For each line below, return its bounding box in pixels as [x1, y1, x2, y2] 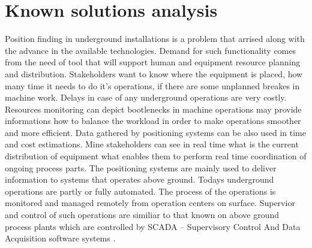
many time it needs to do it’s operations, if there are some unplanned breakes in [5, 79, 300, 92]
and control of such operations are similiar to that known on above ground [5, 208, 280, 221]
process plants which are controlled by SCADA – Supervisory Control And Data [5, 220, 301, 232]
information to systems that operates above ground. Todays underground [5, 173, 274, 186]
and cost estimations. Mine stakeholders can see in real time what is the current [5, 138, 299, 150]
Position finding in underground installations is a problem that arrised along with [5, 32, 305, 45]
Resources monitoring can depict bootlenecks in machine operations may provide [5, 102, 302, 115]
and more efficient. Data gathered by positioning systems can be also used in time [5, 126, 306, 138]
